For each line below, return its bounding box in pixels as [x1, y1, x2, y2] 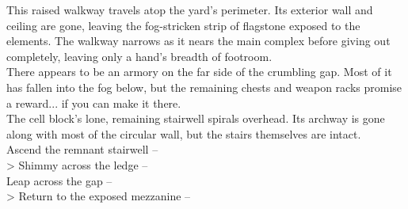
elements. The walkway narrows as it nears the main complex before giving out [6, 32, 391, 49]
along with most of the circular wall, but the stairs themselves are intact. [6, 125, 361, 142]
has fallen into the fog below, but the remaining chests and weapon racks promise [6, 78, 402, 95]
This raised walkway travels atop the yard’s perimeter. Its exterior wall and [6, 2, 373, 17]
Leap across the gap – [6, 172, 112, 188]
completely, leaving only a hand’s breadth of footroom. [6, 47, 273, 64]
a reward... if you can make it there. [6, 94, 181, 111]
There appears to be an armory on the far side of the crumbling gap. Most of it [6, 63, 392, 80]
